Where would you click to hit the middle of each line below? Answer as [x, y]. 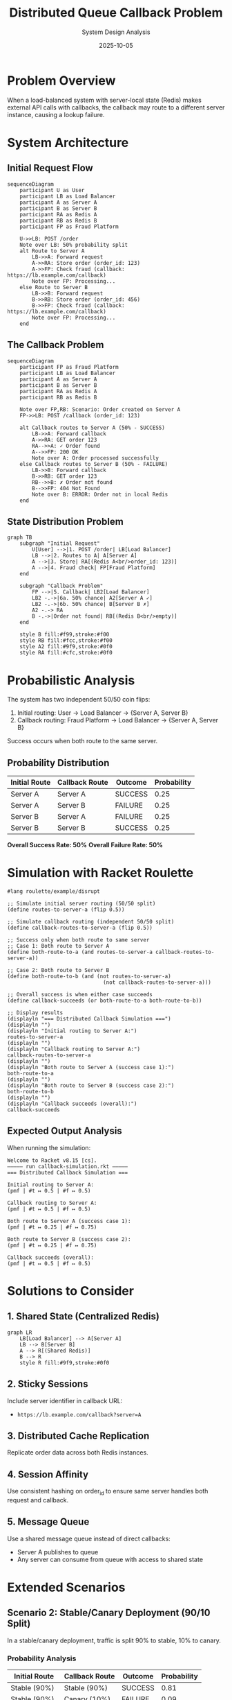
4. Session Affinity [48, 1474]
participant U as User [52, 190]
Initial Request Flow [50, 168]
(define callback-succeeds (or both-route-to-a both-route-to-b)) [105, 1000]
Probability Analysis [42, 1658]
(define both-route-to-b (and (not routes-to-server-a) [89, 976]
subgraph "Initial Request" [60, 544]
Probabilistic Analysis [71, 680]
